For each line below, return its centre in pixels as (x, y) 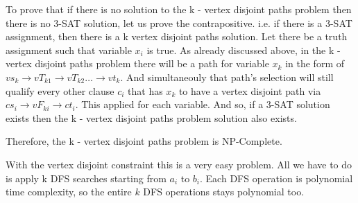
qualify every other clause (60, 90)
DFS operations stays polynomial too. (224, 192)
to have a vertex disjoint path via (250, 90)
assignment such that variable (69, 50)
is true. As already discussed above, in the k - (244, 50)
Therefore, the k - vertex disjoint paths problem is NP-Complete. (144, 141)
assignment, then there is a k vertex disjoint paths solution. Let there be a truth (177, 36)
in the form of (315, 63)
